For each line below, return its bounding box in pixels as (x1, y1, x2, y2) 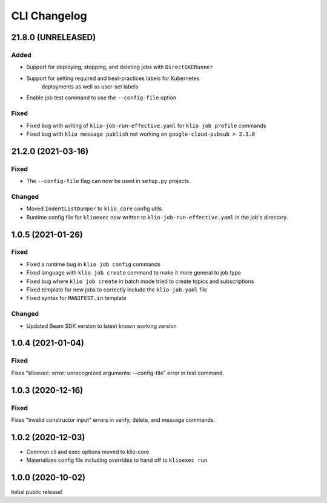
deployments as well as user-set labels (41, 83, 139, 90)
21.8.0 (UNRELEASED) (11, 32, 96, 42)
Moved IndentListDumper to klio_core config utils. (26, 205, 163, 212)
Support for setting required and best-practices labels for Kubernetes (26, 75, 200, 82)
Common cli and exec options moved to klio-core (26, 448, 150, 455)
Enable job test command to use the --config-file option (26, 94, 177, 101)
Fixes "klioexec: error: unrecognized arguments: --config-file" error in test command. (11, 369, 224, 376)
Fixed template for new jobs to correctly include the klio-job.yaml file (26, 286, 207, 293)
